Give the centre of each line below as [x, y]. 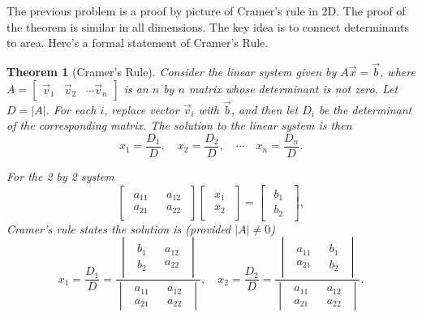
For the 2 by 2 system [60, 176]
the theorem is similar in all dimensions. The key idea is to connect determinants [208, 26]
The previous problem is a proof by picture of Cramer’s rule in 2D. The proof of [206, 11]
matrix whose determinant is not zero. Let [293, 88]
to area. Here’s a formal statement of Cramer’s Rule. [138, 43]
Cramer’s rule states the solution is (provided [119, 228]
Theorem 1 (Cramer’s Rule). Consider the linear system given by [172, 71]
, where [398, 71]
